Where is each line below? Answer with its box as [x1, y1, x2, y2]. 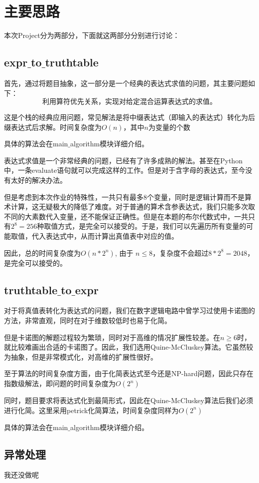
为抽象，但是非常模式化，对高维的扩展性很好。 [4, 351, 157, 362]
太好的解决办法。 [10, 175, 67, 185]
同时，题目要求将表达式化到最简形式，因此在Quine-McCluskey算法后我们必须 [4, 395, 254, 405]
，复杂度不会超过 [152, 247, 209, 258]
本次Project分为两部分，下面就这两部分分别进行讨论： [4, 30, 180, 40]
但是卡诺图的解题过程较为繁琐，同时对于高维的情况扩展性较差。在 [4, 332, 220, 342]
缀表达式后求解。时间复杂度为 [4, 121, 102, 132]
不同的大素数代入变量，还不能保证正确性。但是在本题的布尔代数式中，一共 [4, 211, 248, 221]
